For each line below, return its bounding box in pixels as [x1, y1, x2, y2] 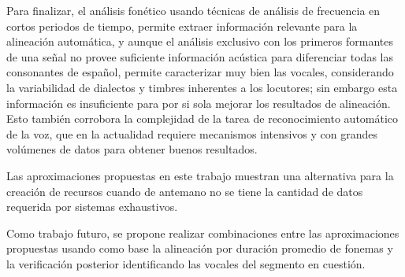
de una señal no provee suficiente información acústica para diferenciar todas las [6, 48, 393, 65]
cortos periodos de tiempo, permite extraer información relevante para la [6, 17, 358, 34]
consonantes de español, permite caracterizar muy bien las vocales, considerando [6, 64, 394, 80]
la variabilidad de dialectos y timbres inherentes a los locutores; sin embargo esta [6, 79, 398, 95]
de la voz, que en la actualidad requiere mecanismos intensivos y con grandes [6, 125, 378, 142]
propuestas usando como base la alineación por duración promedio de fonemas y [6, 240, 393, 257]
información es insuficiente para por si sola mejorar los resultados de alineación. [6, 94, 391, 111]
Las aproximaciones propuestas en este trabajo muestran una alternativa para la [6, 167, 394, 183]
